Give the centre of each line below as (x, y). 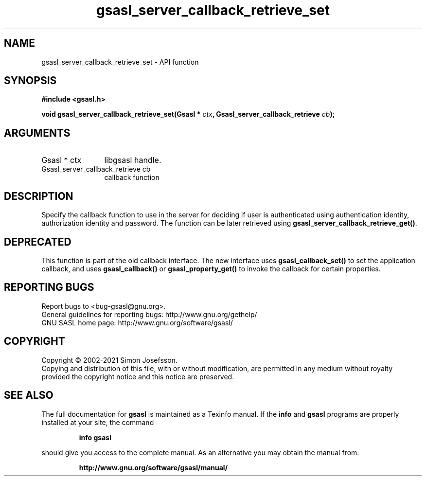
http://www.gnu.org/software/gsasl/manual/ (153, 467)
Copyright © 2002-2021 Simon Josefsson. (109, 360)
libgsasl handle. (133, 160)
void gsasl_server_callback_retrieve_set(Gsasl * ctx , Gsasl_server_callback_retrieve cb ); (188, 114)
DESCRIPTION (39, 196)
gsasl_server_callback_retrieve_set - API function (120, 62)
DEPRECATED (38, 242)
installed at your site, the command (98, 422)
